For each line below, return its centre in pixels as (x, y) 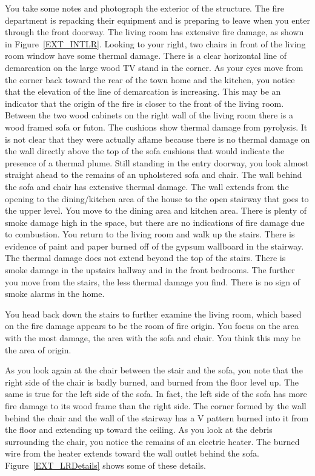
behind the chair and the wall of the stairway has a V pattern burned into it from (157, 417)
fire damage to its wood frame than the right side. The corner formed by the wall (156, 406)
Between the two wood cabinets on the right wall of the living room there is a (149, 115)
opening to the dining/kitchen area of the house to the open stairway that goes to (157, 198)
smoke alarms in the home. (55, 294)
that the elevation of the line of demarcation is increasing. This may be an (143, 91)
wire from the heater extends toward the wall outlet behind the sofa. (132, 453)
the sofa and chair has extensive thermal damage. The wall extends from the (147, 186)
